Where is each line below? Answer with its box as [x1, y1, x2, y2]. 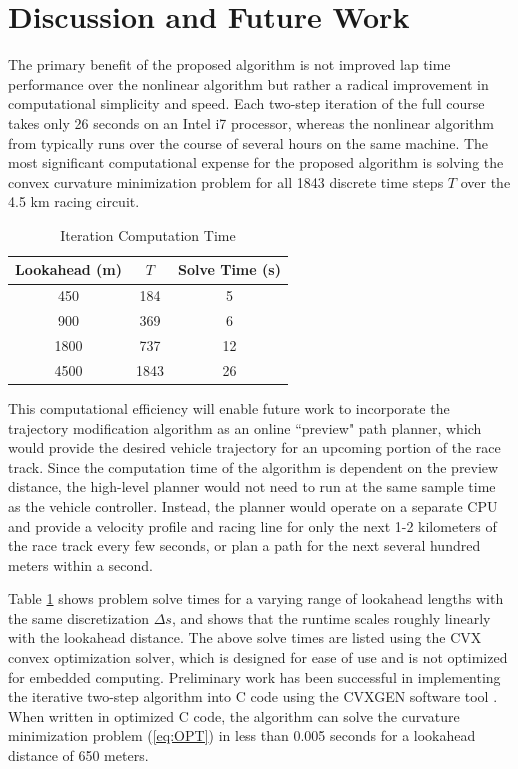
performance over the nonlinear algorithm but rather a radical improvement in [8, 73, 489, 94]
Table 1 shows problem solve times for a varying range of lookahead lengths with [8, 588, 504, 609]
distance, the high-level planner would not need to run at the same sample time [8, 476, 496, 497]
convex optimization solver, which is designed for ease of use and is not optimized [8, 647, 508, 668]
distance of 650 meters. [8, 745, 149, 766]
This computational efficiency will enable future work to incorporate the [8, 397, 450, 418]
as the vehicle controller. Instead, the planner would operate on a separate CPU [8, 495, 498, 516]
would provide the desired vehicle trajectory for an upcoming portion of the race [8, 437, 501, 458]
